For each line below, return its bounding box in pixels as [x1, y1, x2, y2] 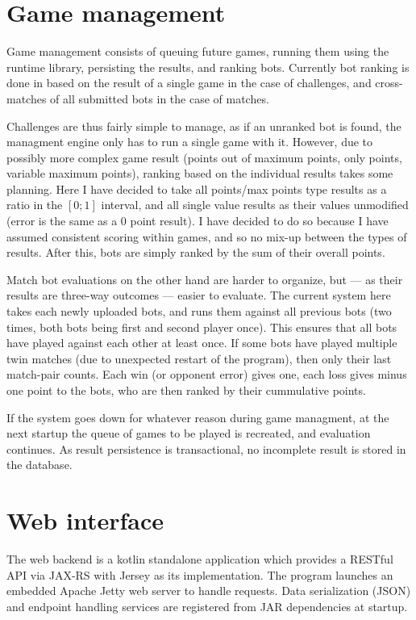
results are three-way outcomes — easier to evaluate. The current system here [6, 287, 391, 304]
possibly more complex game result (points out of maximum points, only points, [6, 149, 402, 165]
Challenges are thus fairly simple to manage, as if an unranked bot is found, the [6, 117, 401, 134]
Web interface [6, 504, 164, 537]
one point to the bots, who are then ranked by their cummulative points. [6, 382, 366, 398]
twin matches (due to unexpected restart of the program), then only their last [6, 350, 392, 367]
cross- [375, 74, 403, 91]
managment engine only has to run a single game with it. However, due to [6, 133, 373, 150]
